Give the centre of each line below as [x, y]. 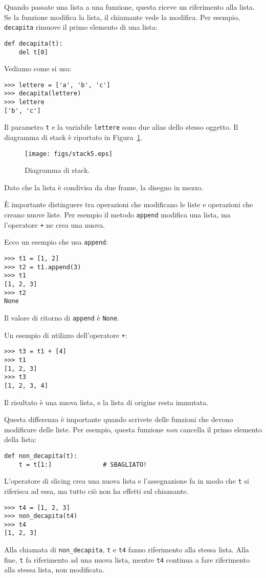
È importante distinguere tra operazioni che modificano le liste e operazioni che [129, 204]
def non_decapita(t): [41, 456]
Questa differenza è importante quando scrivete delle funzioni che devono [119, 419]
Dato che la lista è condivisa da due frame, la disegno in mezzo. [104, 187]
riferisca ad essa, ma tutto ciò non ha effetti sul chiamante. [96, 491]
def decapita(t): [34, 43]
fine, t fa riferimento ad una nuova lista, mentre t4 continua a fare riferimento [127, 559]
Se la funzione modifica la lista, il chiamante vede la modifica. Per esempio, [122, 17]
